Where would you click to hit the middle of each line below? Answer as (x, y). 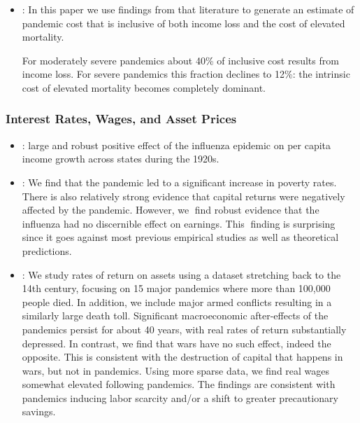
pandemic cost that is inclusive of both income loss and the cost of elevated (183, 23)
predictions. (47, 250)
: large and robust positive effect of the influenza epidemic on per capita (177, 145)
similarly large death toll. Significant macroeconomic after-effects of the (175, 315)
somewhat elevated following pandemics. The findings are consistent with (179, 384)
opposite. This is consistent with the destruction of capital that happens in (182, 357)
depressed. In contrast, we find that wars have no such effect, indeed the (177, 343)
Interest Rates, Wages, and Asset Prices (121, 119)
